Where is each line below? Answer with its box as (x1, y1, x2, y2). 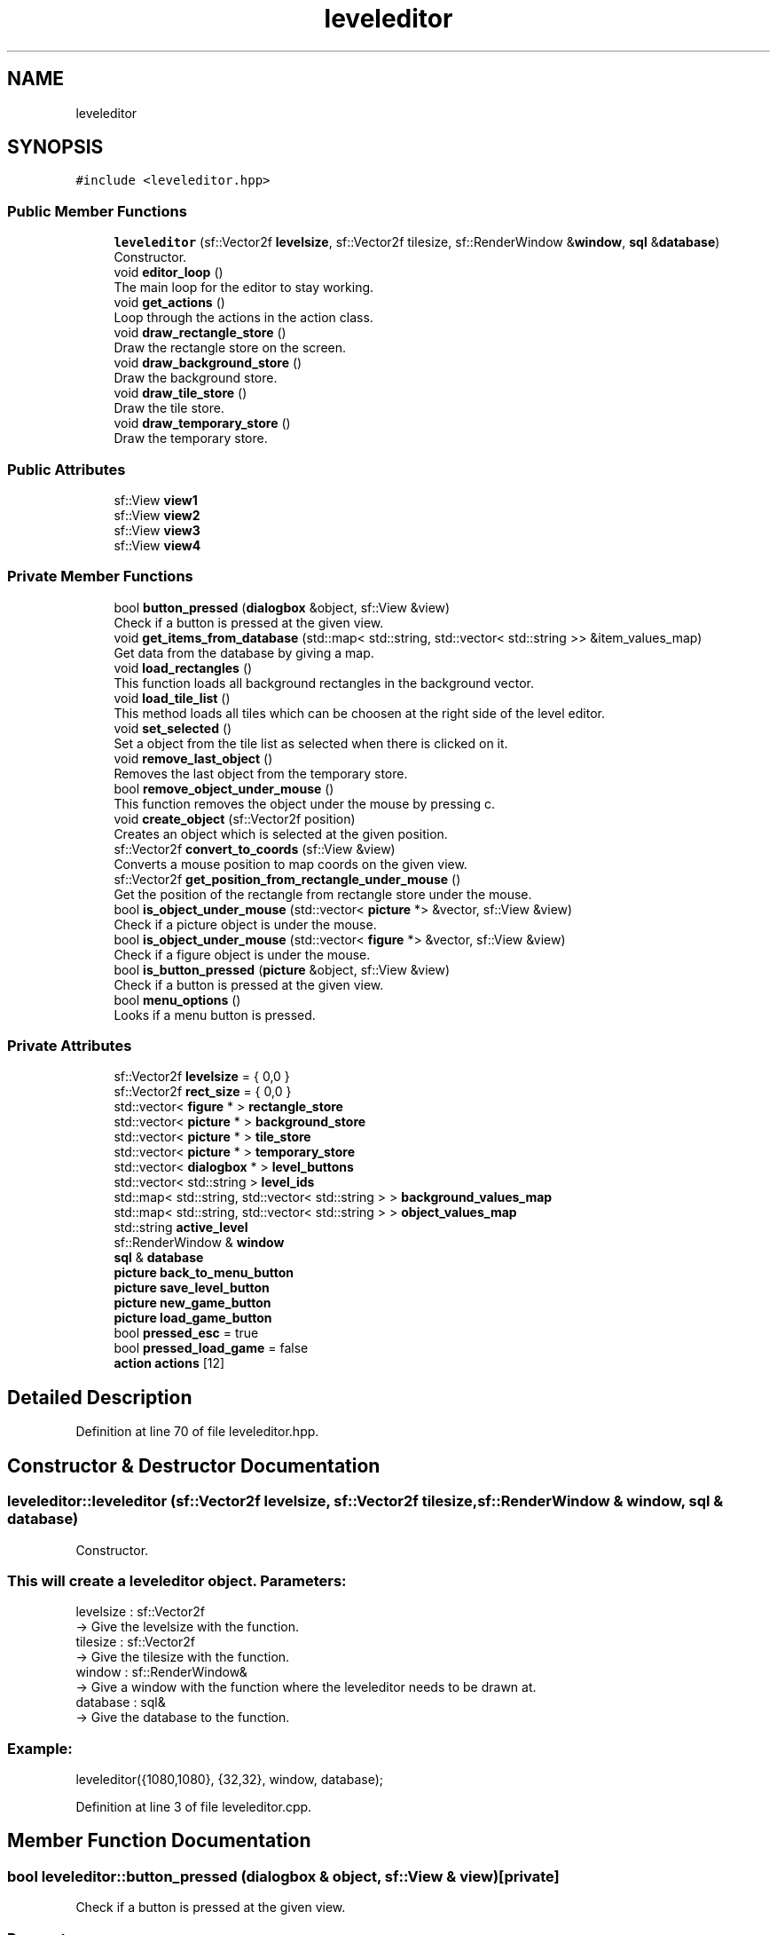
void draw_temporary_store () (114, 415, 291, 431)
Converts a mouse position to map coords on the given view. (114, 856, 467, 872)
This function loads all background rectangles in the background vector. (114, 675, 535, 691)
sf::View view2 (114, 507, 200, 523)
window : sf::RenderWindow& (75, 1664, 247, 1680)
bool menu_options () (114, 991, 241, 1007)
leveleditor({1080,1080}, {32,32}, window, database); (75, 1772, 383, 1787)
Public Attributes (7, 460, 126, 478)
